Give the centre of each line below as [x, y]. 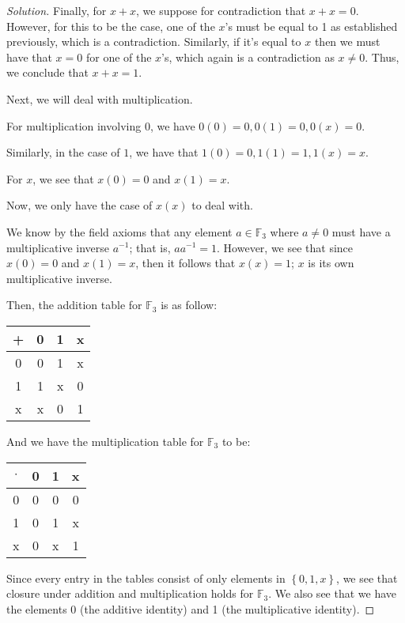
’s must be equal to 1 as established [311, 26]
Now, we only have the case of [79, 205]
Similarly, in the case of [63, 152]
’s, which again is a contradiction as [248, 57]
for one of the [119, 57]
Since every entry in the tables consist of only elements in [146, 578]
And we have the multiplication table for [105, 441]
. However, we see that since [285, 247]
